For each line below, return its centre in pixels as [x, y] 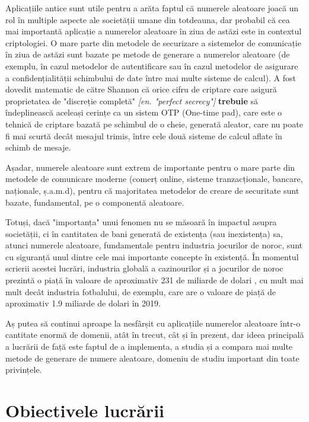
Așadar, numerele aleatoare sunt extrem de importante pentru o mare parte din [150, 167]
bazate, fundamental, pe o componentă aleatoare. [95, 202]
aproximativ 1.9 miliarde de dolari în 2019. [83, 303]
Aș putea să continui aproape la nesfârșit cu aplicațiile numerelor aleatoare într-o [153, 323]
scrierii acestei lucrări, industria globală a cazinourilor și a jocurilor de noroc [144, 268]
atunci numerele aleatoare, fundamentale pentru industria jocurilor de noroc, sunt [154, 245]
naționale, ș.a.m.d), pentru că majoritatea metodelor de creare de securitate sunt [152, 190]
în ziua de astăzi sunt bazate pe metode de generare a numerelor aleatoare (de [148, 54]
